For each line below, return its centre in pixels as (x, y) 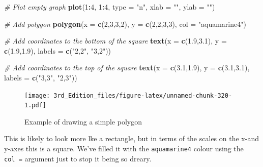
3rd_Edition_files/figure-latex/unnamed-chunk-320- (143, 95)
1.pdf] (35, 106)
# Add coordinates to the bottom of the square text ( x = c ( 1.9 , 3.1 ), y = (115, 41)
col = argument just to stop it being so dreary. (78, 158)
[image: (37, 95)
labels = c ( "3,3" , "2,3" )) (41, 77)
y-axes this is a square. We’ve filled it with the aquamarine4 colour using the (124, 149)
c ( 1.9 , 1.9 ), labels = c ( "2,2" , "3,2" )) (58, 50)
